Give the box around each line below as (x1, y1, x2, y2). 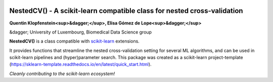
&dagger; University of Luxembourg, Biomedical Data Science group (9, 29, 152, 35)
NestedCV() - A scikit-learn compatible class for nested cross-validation (9, 6, 243, 15)
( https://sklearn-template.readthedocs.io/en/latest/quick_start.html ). (9, 61, 152, 67)
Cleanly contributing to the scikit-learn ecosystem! (9, 70, 115, 76)
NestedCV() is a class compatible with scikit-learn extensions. (9, 38, 140, 44)
